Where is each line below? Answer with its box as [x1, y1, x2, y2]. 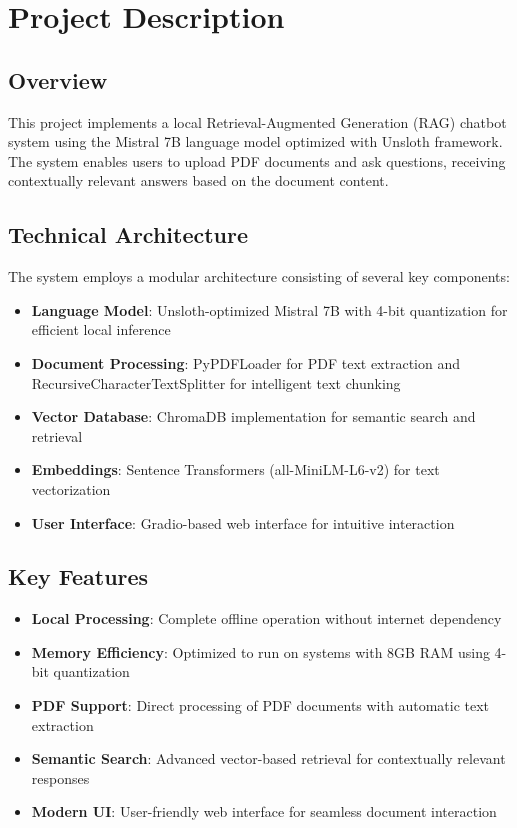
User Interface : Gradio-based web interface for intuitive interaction [31, 512, 455, 533]
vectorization [31, 478, 111, 499]
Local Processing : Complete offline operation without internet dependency [31, 608, 502, 629]
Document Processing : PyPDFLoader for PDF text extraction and [31, 352, 460, 373]
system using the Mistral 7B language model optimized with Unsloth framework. [8, 131, 503, 152]
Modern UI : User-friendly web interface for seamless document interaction [31, 801, 497, 822]
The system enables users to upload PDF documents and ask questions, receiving [8, 150, 506, 171]
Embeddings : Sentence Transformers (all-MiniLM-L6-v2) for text [31, 459, 440, 480]
